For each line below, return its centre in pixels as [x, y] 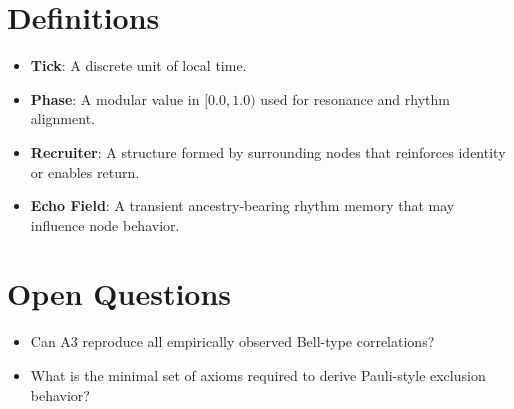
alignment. [62, 118]
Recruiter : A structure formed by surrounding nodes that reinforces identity [268, 151]
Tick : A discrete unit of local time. [138, 65]
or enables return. [85, 171]
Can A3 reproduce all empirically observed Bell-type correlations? [232, 341]
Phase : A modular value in [115, 98]
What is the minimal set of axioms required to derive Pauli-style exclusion [258, 375]
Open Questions [119, 293]
